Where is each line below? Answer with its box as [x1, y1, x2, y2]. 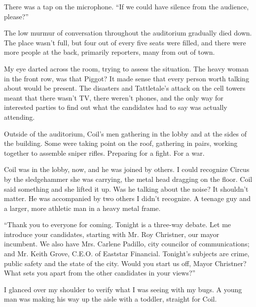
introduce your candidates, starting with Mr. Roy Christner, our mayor [4, 229, 219, 239]
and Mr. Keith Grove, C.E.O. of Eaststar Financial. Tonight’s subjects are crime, [4, 248, 250, 259]
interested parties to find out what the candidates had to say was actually [4, 102, 227, 112]
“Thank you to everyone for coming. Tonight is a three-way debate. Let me [4, 219, 231, 230]
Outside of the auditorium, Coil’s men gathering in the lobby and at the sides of [4, 128, 247, 138]
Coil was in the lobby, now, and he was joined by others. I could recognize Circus [4, 164, 250, 174]
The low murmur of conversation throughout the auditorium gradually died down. [4, 28, 252, 38]
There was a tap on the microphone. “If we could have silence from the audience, [4, 1, 249, 11]
